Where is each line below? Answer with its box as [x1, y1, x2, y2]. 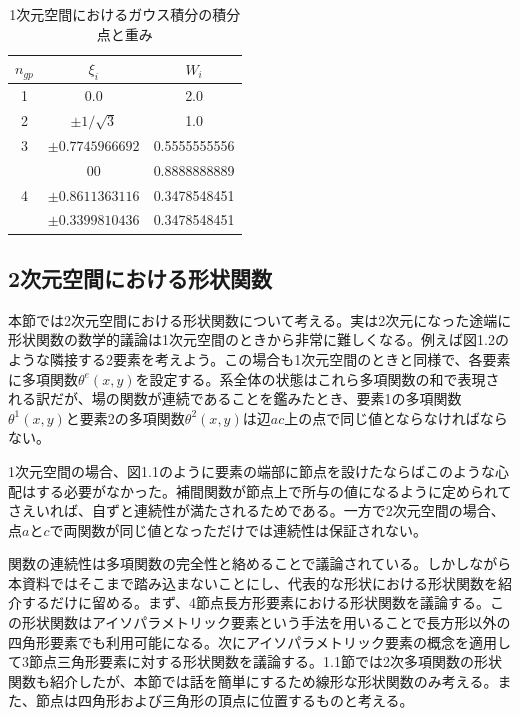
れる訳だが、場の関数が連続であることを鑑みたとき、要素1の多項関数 [8, 388, 462, 409]
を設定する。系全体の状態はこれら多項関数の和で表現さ [135, 368, 500, 389]
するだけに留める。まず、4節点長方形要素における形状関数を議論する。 [21, 592, 491, 613]
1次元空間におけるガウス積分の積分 [9, 4, 241, 24]
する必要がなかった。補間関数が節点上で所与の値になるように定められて [35, 480, 512, 501]
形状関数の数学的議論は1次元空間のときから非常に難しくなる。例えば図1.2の [8, 329, 509, 350]
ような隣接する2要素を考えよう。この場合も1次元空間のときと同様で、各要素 [8, 348, 511, 369]
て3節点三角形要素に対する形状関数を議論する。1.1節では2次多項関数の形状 [8, 651, 502, 672]
